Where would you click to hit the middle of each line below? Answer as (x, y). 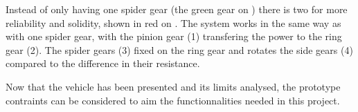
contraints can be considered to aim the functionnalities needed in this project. (173, 100)
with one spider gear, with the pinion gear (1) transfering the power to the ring (174, 36)
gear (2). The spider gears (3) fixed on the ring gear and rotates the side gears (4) (179, 49)
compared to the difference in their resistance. (103, 63)
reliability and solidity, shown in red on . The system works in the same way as (173, 22)
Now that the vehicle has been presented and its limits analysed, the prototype (173, 86)
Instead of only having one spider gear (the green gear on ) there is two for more (177, 9)
